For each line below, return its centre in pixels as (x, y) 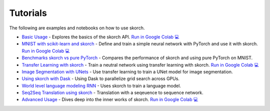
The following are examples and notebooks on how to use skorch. (77, 28)
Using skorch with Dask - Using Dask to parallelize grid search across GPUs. (101, 79)
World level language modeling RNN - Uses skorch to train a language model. (101, 86)
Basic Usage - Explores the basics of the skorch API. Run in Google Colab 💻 (100, 37)
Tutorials (28, 13)
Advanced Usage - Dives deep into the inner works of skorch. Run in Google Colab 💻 (110, 100)
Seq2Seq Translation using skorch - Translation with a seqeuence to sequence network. (112, 93)
